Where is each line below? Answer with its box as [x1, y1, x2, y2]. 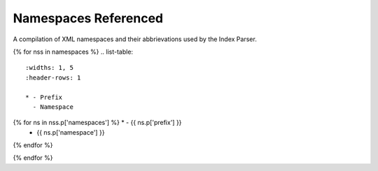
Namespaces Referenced [13, 10, 164, 26]
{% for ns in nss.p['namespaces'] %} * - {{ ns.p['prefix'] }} [13, 119, 182, 127]
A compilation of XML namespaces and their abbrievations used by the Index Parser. [13, 35, 257, 43]
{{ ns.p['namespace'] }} [36, 128, 105, 136]
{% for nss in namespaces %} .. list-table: [13, 47, 133, 56]
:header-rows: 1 [25, 73, 81, 82]
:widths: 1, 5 [25, 64, 73, 72]
